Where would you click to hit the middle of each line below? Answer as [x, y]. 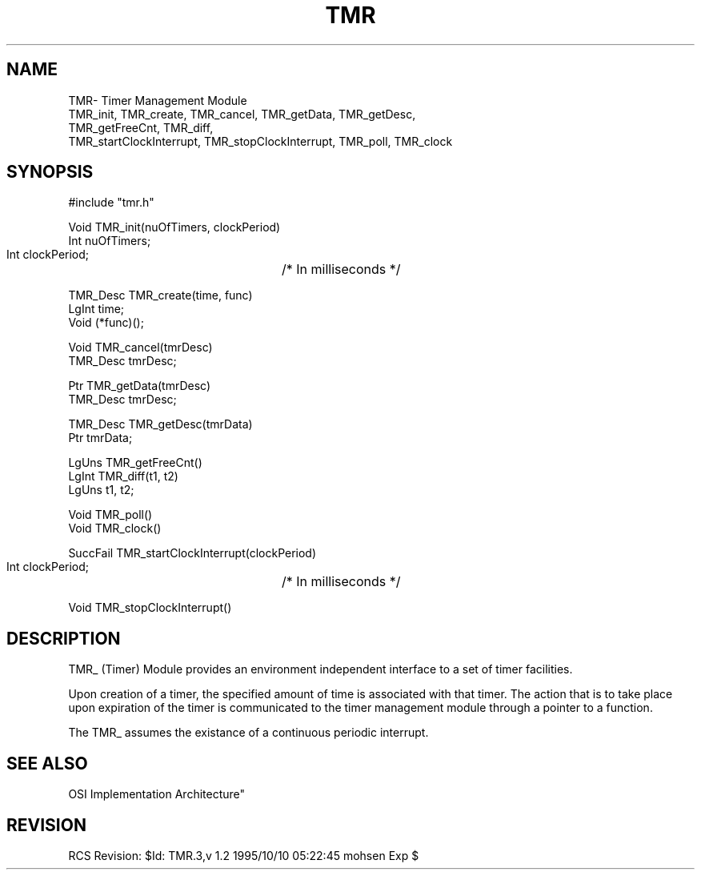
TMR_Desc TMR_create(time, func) [160, 295]
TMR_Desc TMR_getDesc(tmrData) [160, 424]
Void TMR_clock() [115, 528]
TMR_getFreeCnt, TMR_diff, [141, 127]
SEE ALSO [47, 763]
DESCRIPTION [64, 638]
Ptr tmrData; [100, 438]
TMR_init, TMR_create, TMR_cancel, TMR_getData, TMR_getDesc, [242, 114]
